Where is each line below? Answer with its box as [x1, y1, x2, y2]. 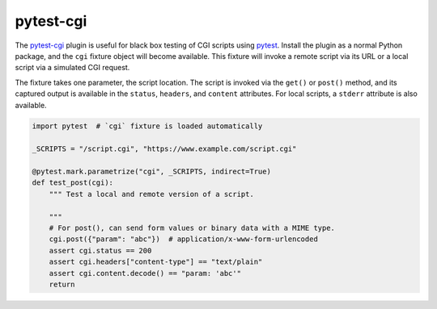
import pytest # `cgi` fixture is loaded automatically [32, 122, 263, 131]
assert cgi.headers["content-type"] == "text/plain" [49, 257, 263, 266]
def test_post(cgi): [32, 178, 113, 187]
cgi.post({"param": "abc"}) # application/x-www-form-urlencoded [49, 235, 319, 244]
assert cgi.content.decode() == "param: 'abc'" [49, 269, 242, 278]
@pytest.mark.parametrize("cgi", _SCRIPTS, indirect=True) [32, 167, 271, 177]
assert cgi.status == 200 [49, 246, 152, 255]
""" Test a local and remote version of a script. [49, 190, 254, 198]
